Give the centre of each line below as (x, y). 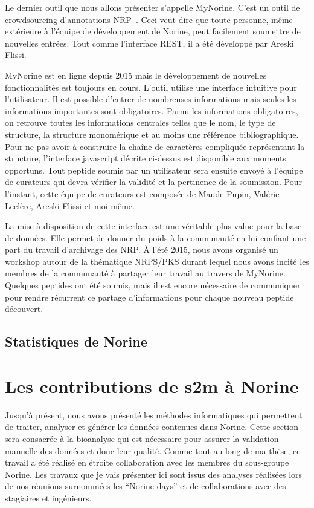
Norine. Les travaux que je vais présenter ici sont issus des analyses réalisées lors (154, 474)
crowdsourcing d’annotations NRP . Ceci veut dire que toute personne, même (149, 19)
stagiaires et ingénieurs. (48, 497)
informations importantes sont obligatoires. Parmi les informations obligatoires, (152, 110)
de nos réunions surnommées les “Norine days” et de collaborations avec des (146, 486)
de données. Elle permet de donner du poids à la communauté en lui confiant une (155, 237)
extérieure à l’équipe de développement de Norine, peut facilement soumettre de (153, 31)
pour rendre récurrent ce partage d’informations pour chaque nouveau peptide (149, 297)
